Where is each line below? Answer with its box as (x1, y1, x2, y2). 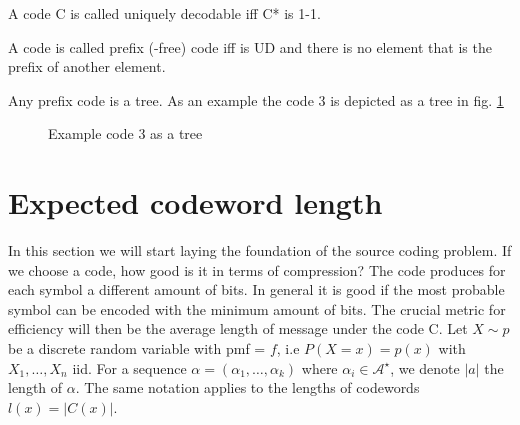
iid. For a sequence (72, 357, 187, 378)
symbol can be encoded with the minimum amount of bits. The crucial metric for (8, 298, 506, 319)
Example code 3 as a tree (48, 123, 203, 144)
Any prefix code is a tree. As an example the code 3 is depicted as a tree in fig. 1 (8, 89, 504, 110)
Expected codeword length (8, 182, 383, 223)
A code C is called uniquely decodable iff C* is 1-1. (8, 3, 321, 23)
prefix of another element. (8, 56, 166, 77)
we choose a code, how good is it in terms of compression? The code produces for (8, 259, 506, 280)
